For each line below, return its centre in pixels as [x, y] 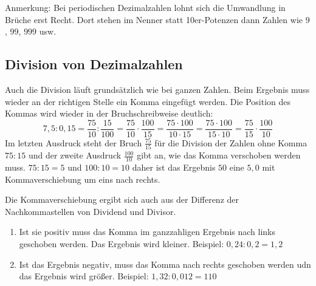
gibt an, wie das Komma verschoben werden [219, 155]
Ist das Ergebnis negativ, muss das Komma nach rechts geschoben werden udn [165, 264]
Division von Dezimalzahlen [94, 64]
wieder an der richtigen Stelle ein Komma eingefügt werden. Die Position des [148, 101]
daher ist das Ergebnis [174, 167]
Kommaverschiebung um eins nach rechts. [83, 179]
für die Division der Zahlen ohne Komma [231, 142]
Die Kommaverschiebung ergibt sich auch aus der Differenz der [122, 199]
